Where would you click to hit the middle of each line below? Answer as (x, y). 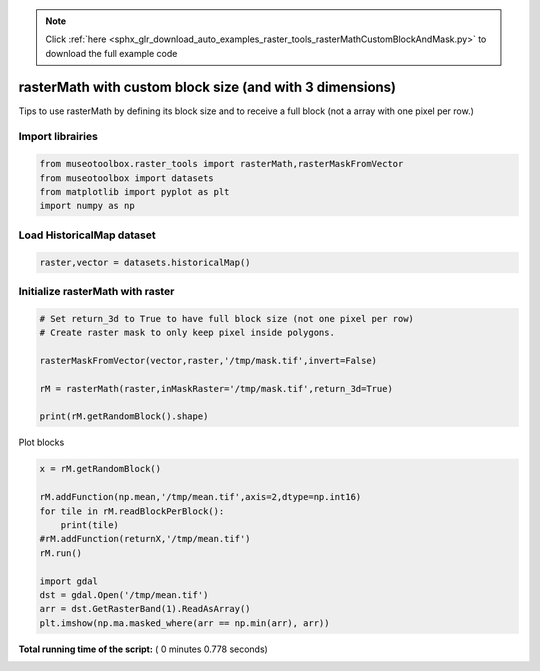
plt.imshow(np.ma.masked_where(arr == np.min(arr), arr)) (184, 623)
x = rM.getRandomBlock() (100, 469)
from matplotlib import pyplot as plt (134, 192)
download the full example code (111, 53)
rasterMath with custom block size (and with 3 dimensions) (207, 86)
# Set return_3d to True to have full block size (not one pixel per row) (227, 318)
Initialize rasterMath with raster (96, 291)
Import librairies (58, 137)
